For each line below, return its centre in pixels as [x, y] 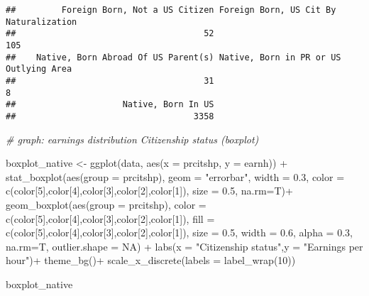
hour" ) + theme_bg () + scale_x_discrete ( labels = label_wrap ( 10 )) [151, 260]
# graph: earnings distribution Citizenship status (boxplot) [132, 139]
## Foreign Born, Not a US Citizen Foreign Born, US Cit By [171, 10]
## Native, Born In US [110, 105]
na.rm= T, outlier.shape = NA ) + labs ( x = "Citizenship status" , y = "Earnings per [184, 246]
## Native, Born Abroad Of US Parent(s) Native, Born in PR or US [174, 57]
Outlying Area [39, 69]
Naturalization [42, 22]
